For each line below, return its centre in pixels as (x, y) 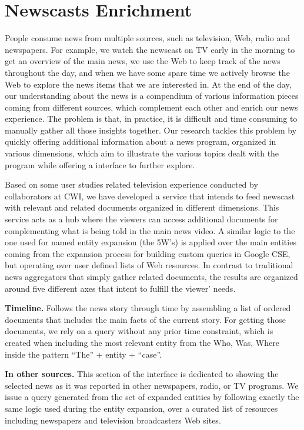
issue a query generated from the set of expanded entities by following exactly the (152, 397)
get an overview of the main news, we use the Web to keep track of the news (143, 61)
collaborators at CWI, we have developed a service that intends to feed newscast (150, 196)
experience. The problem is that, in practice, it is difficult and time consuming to (151, 119)
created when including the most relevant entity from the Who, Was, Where (142, 342)
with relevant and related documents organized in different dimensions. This (142, 207)
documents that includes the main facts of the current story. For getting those (145, 319)
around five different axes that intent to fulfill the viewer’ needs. (120, 288)
